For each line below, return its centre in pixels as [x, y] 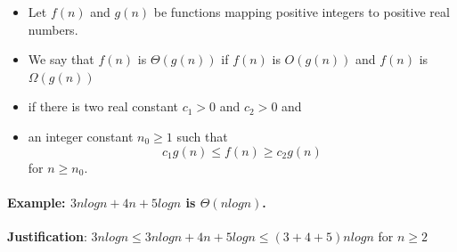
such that [202, 136]
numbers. [53, 29]
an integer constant [81, 136]
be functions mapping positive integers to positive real [302, 12]
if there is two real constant [103, 106]
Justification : [47, 236]
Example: [37, 202]
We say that [61, 59]
